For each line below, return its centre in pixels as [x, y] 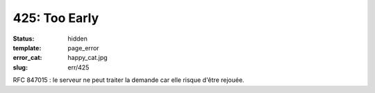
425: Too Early [56, 18]
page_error [84, 48]
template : [27, 48]
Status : [24, 39]
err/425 [78, 67]
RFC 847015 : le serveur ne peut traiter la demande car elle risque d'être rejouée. [128, 80]
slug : [20, 67]
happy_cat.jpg [87, 58]
